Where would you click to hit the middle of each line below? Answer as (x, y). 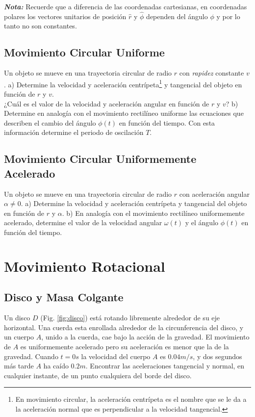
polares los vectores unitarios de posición (65, 16)
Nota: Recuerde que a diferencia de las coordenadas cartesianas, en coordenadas (126, 6)
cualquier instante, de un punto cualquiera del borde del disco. (98, 375)
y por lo (228, 16)
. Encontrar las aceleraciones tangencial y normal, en (165, 366)
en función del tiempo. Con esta (167, 122)
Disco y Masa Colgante (64, 297)
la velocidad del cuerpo (116, 356)
